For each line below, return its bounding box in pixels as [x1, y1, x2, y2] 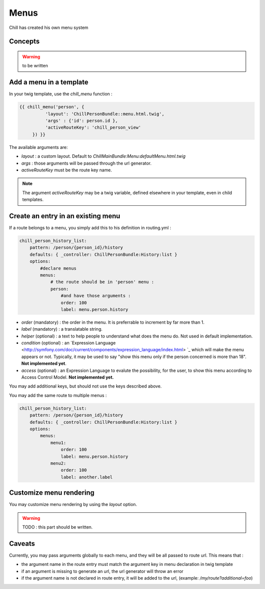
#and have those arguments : [60, 293, 131, 299]
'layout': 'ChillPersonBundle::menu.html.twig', [45, 111, 164, 116]
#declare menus [40, 265, 77, 271]
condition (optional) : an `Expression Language [21, 340, 116, 346]
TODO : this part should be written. [22, 524, 93, 530]
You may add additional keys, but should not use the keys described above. [9, 383, 162, 389]
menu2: [50, 460, 66, 466]
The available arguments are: [9, 144, 68, 150]
